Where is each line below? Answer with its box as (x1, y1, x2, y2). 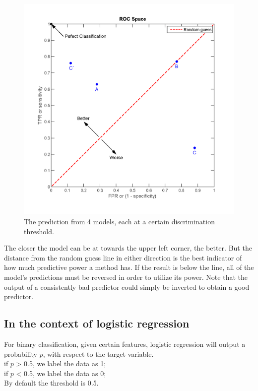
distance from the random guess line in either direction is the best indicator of (4, 252, 242, 262)
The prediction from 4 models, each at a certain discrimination (24, 216, 215, 226)
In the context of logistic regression (4, 316, 190, 331)
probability (4, 348, 37, 359)
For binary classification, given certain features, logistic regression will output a (4, 338, 246, 349)
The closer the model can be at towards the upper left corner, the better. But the (4, 243, 252, 253)
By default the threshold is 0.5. (4, 378, 99, 388)
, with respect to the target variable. (43, 348, 154, 359)
